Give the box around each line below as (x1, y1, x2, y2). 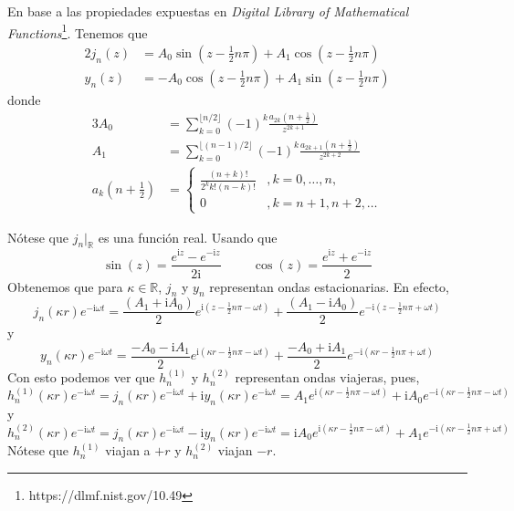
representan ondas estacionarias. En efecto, (209, 276, 449, 296)
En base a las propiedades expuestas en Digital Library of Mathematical (7, 2, 409, 20)
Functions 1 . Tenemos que (7, 20, 148, 42)
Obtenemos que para (7, 276, 123, 296)
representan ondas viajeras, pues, (235, 368, 420, 387)
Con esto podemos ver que (7, 368, 155, 387)
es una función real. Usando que (98, 227, 278, 246)
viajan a (105, 441, 151, 460)
